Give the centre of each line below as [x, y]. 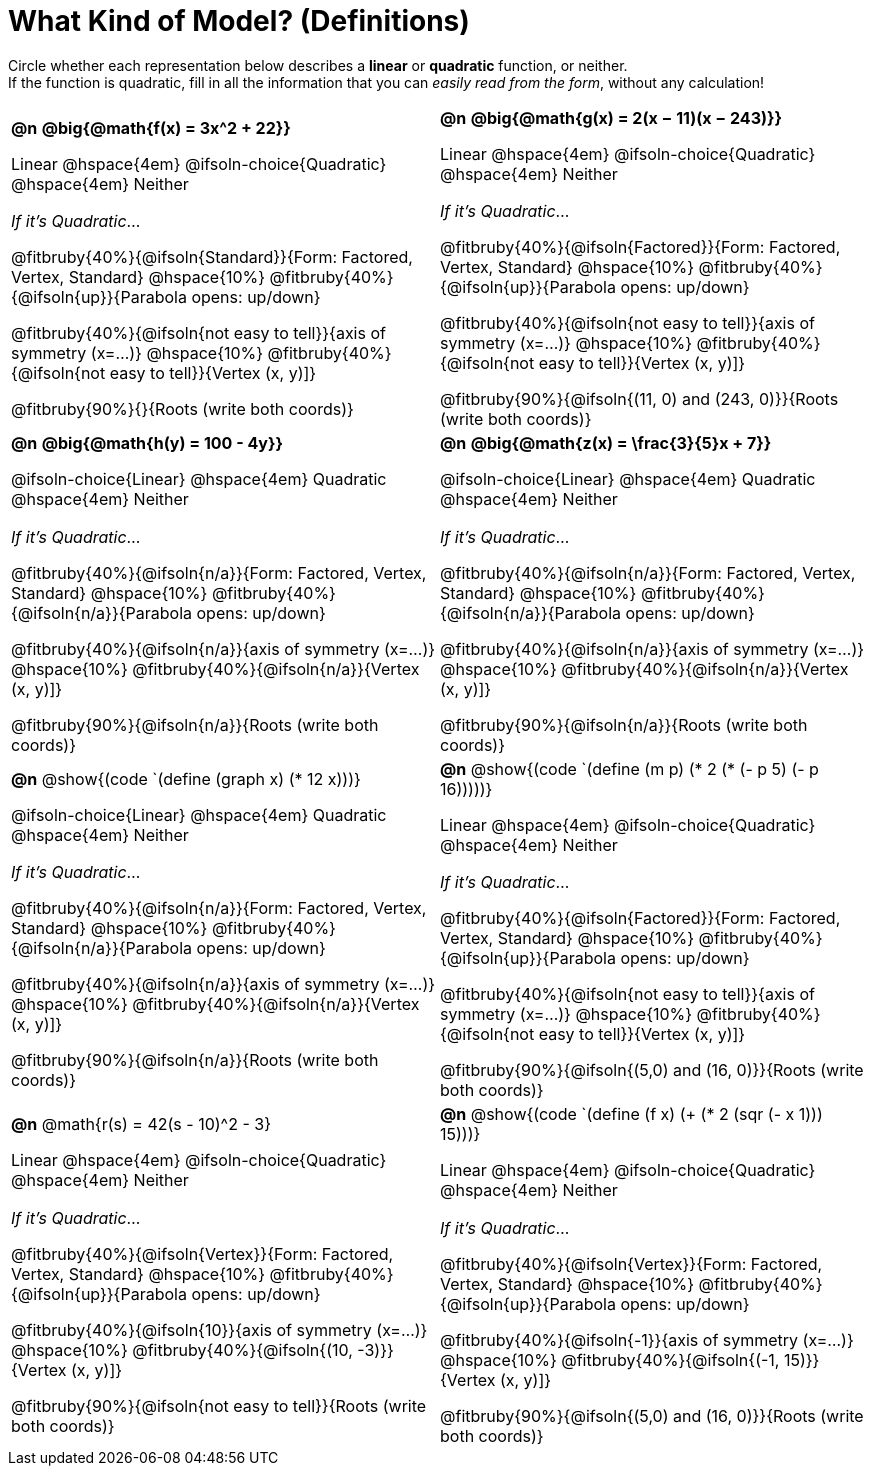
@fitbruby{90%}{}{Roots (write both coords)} [182, 409]
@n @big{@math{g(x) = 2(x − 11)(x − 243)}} [611, 117]
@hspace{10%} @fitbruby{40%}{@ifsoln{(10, [182, 1349]
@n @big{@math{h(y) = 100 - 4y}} [147, 443]
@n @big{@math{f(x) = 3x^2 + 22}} [151, 127]
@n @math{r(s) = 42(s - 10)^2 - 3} [141, 1124]
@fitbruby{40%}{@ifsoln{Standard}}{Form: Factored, [212, 257]
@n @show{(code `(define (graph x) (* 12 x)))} [186, 778]
